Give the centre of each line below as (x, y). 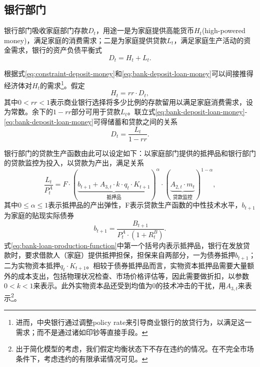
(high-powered (223, 30)
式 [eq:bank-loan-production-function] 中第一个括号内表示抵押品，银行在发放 (123, 245)
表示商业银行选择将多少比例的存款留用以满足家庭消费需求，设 (151, 102)
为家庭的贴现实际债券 (39, 215)
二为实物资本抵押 (32, 265)
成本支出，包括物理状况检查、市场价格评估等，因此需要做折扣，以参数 (133, 276)
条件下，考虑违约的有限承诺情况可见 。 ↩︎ (82, 358)
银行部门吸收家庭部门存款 (46, 30)
